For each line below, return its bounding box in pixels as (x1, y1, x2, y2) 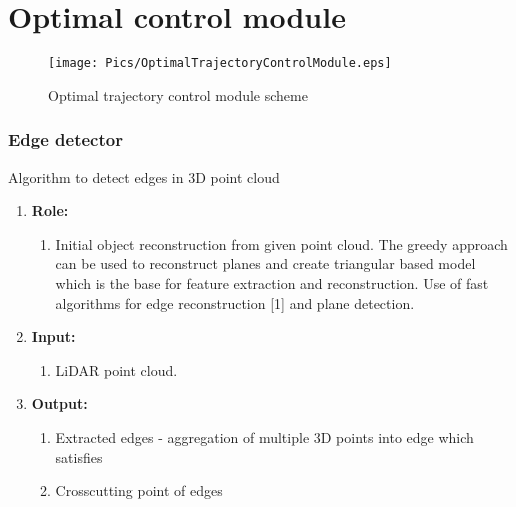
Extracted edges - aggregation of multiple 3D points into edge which (55, 426, 474, 447)
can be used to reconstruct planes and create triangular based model (55, 253, 476, 274)
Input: (31, 326, 76, 347)
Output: (31, 393, 88, 414)
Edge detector (8, 127, 123, 152)
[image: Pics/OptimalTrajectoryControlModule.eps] (48, 56, 392, 71)
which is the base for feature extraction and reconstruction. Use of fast (55, 272, 489, 293)
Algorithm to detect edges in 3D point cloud (8, 166, 280, 187)
